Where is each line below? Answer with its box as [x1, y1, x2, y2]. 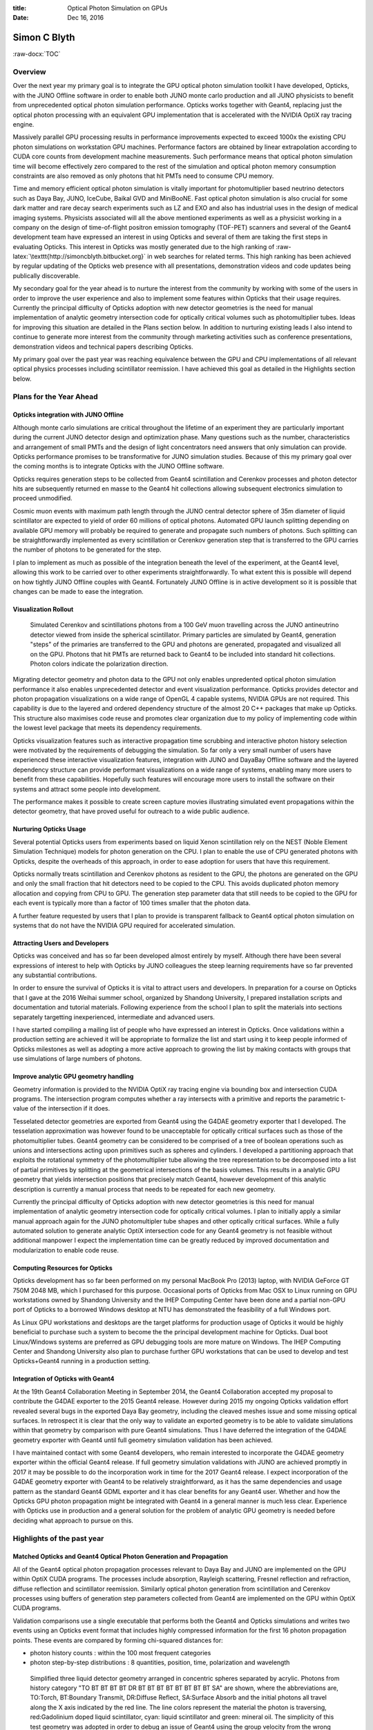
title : [12, 4, 27, 12]
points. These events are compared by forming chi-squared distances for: [12, 1636, 224, 1644]
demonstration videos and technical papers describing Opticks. [12, 343, 193, 351]
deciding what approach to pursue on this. [12, 1516, 134, 1524]
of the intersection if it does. [30, 1104, 111, 1113]
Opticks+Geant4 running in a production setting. [12, 1357, 151, 1365]
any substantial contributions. [12, 971, 97, 979]
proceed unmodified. [12, 494, 73, 502]
